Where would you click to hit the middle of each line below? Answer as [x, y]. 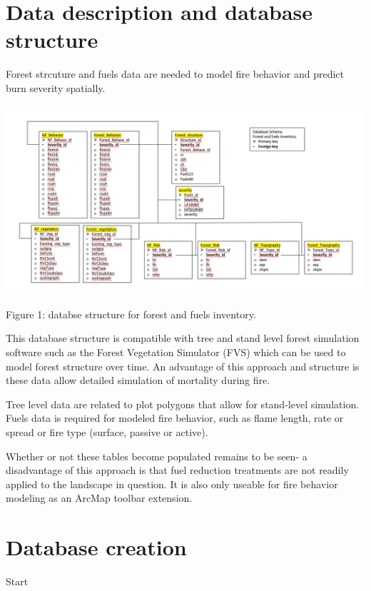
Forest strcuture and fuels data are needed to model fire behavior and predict [175, 74]
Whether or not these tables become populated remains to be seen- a [157, 456]
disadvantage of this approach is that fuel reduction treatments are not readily [177, 470]
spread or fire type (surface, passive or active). [107, 432]
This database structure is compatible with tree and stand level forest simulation [183, 338]
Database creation [96, 547]
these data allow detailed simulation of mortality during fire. [138, 380]
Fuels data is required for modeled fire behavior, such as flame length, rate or [175, 418]
